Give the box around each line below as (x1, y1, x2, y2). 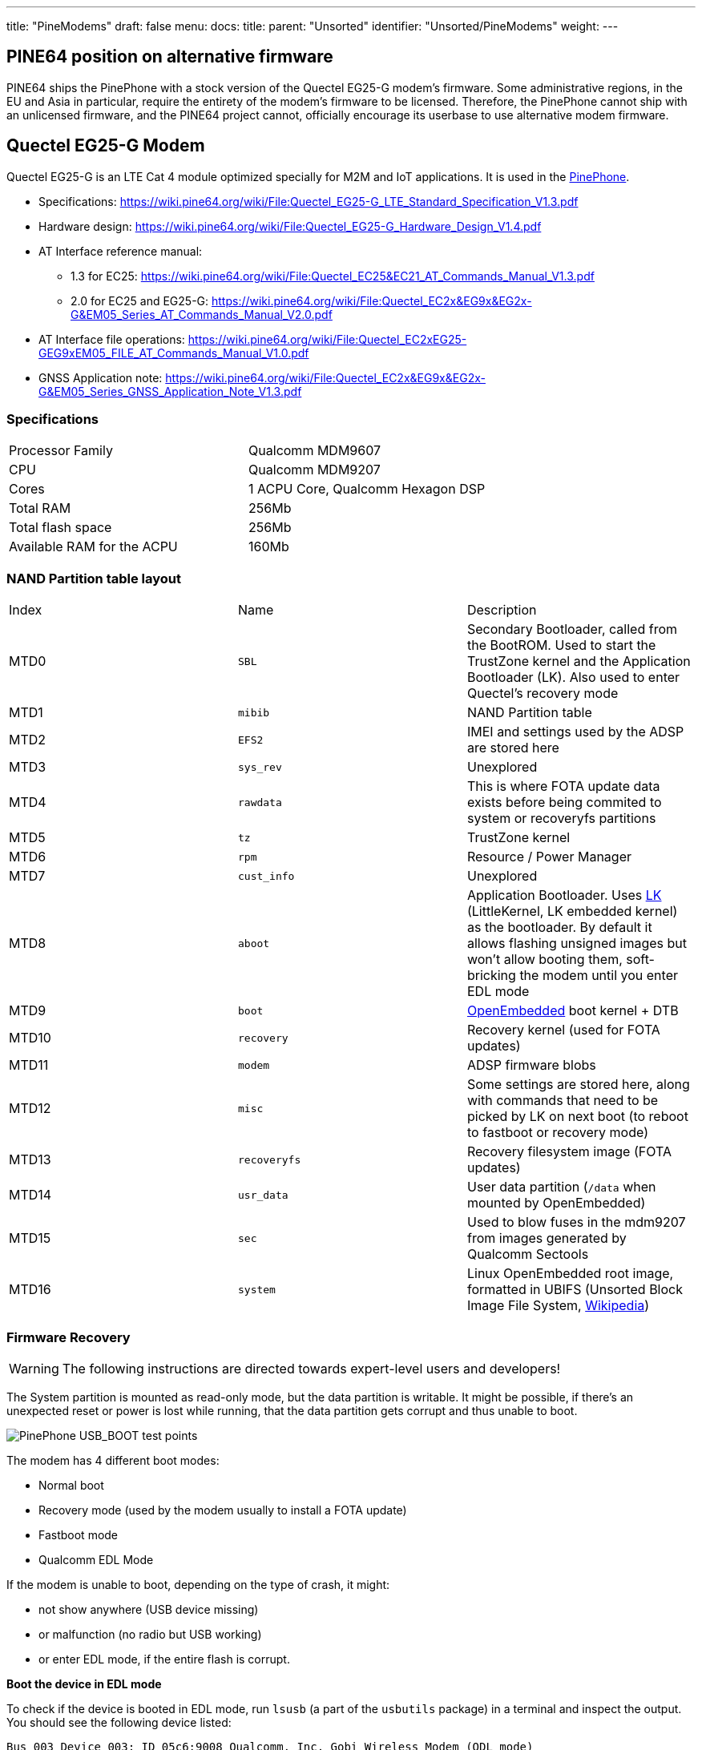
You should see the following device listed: (6, 1715, 232, 1729)
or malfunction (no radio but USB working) (38, 1627, 262, 1641)
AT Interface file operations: (38, 332, 185, 346)
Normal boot (38, 1478, 104, 1492)
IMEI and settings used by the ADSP (466, 724, 684, 740)
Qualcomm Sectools (466, 1246, 589, 1263)
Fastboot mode (38, 1527, 119, 1542)
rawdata (237, 796, 282, 808)
